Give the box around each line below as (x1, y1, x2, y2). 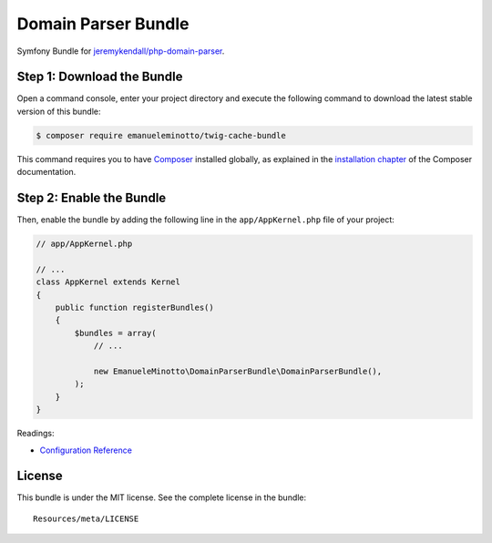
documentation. (16, 167, 77, 178)
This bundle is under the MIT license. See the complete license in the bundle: (16, 492, 307, 503)
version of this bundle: (16, 106, 101, 117)
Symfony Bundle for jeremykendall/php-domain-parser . (16, 46, 225, 56)
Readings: (16, 428, 55, 439)
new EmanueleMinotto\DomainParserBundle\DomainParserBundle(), (93, 366, 383, 376)
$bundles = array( (74, 328, 157, 338)
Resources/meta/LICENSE (33, 513, 139, 524)
